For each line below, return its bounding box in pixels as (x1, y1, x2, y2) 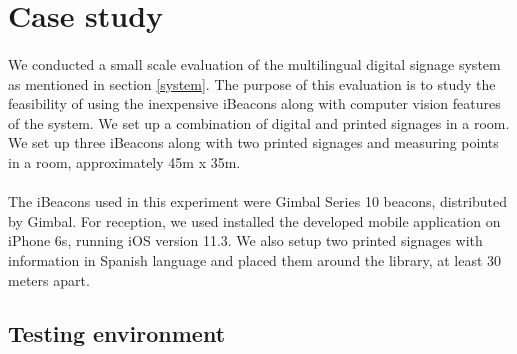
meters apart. (8, 269, 90, 290)
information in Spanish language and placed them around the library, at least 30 (8, 249, 502, 270)
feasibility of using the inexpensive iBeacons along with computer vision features (8, 93, 501, 114)
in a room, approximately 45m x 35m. (8, 151, 241, 172)
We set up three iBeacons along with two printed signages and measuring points (8, 132, 499, 153)
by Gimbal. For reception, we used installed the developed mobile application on (8, 210, 501, 231)
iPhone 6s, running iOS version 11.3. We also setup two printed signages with (8, 230, 483, 251)
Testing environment (8, 318, 226, 349)
